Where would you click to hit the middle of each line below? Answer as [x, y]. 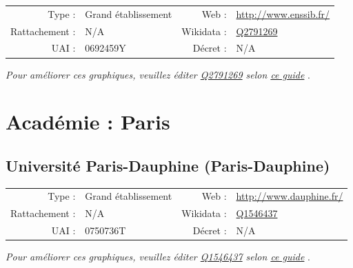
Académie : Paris [88, 122]
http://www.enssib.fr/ [283, 13]
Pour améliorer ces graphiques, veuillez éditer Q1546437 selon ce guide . [158, 257]
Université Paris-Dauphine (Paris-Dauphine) [168, 165]
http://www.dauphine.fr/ [290, 196]
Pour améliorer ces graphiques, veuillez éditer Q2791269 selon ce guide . [158, 74]
